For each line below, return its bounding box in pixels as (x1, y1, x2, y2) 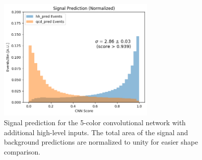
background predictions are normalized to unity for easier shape (4, 137, 198, 147)
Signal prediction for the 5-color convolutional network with (4, 117, 186, 127)
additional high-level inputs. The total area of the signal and (4, 127, 188, 137)
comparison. (4, 146, 41, 157)
